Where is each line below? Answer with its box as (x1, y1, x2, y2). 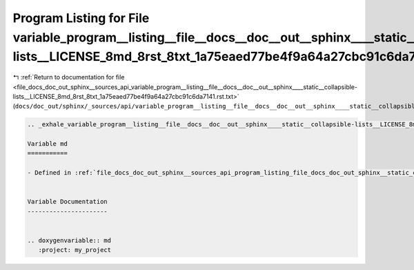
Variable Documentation (27, 197, 108, 206)
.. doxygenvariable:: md (27, 236, 112, 244)
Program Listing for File (12, 10, 150, 26)
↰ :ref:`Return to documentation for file (12, 73, 125, 81)
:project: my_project (38, 246, 112, 254)
